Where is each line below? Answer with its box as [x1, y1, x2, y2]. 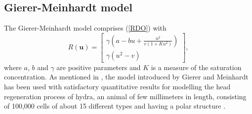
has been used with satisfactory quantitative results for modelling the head [4, 81, 231, 92]
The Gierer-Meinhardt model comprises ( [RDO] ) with [4, 23, 167, 33]
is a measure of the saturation [151, 62, 242, 72]
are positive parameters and [56, 62, 141, 72]
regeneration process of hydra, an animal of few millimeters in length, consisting [4, 91, 247, 101]
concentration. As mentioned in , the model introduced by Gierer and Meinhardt [4, 72, 249, 82]
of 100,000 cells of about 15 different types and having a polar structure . [4, 101, 226, 111]
